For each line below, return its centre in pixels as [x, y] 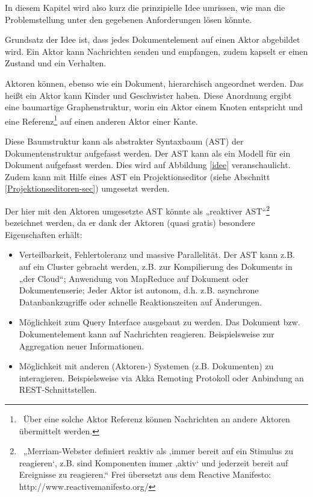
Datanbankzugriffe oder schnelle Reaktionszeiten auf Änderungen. [140, 302]
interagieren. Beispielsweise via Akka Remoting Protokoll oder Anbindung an [161, 377]
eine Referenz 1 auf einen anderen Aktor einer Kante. [101, 120]
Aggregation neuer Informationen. [82, 345]
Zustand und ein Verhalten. [56, 63]
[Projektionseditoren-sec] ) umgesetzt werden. [87, 188]
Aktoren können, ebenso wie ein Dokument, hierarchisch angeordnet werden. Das [154, 83]
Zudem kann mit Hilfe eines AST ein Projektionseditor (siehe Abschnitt [138, 176]
